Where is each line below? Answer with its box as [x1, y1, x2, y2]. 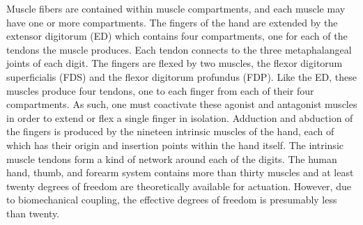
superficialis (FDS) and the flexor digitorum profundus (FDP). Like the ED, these [6, 69, 357, 84]
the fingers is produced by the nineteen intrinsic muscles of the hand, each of [6, 124, 334, 139]
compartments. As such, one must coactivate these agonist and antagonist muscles [6, 97, 357, 111]
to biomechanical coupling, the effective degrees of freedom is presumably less [6, 192, 337, 207]
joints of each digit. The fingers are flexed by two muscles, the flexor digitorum [6, 56, 343, 70]
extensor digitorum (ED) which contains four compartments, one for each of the [6, 29, 348, 43]
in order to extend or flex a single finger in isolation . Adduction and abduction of [6, 110, 353, 125]
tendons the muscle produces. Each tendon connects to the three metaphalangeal [6, 42, 352, 56]
